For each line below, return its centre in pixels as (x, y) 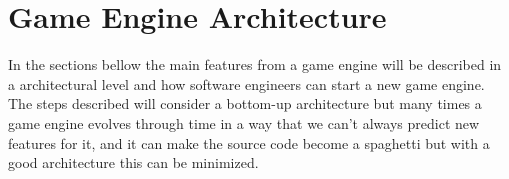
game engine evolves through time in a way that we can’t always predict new (244, 122)
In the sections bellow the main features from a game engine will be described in (255, 64)
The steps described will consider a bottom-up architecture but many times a (245, 103)
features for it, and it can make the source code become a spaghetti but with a (249, 142)
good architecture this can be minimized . (133, 162)
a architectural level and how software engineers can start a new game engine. (246, 83)
